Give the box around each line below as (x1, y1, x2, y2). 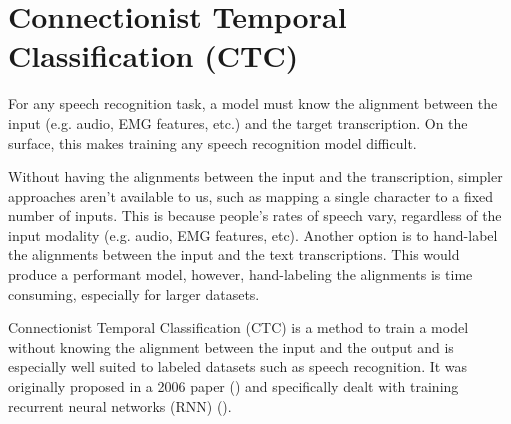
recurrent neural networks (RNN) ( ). (8, 395, 232, 416)
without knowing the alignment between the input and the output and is (8, 336, 454, 357)
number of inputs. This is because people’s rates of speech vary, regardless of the (8, 205, 502, 226)
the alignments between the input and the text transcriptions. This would (8, 244, 460, 265)
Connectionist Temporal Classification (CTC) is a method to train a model (8, 317, 469, 338)
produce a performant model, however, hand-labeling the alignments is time (8, 264, 473, 285)
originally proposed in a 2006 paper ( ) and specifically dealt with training (8, 376, 459, 397)
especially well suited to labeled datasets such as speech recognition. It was (8, 356, 468, 377)
